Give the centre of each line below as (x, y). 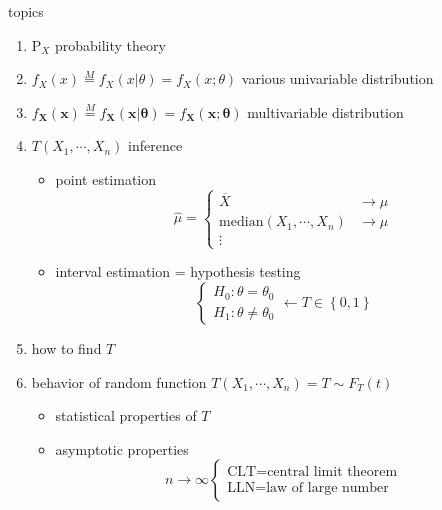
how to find (66, 347)
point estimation (106, 178)
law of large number (327, 488)
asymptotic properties (122, 448)
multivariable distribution (325, 111)
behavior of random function (119, 381)
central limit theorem (332, 472)
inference (155, 145)
